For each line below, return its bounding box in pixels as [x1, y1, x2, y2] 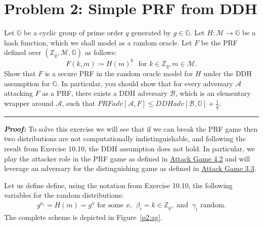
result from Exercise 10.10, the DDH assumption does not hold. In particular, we [4, 143, 255, 154]
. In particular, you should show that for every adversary [57, 78, 233, 88]
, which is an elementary [175, 88, 251, 98]
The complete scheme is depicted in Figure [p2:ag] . [4, 211, 163, 222]
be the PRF [201, 37, 238, 47]
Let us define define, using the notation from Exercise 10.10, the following [4, 180, 233, 190]
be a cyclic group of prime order [24, 27, 123, 38]
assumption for [4, 78, 50, 88]
